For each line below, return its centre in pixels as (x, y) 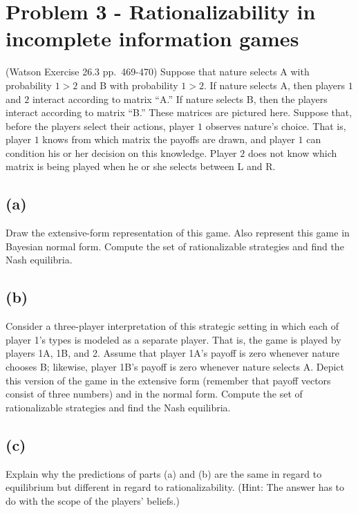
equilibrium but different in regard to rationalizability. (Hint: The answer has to (175, 487)
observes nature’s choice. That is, (276, 125)
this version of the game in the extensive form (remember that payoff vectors (168, 380)
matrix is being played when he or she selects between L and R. (141, 166)
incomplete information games (152, 38)
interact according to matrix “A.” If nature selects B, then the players (180, 99)
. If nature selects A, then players (274, 85)
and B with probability (129, 85)
